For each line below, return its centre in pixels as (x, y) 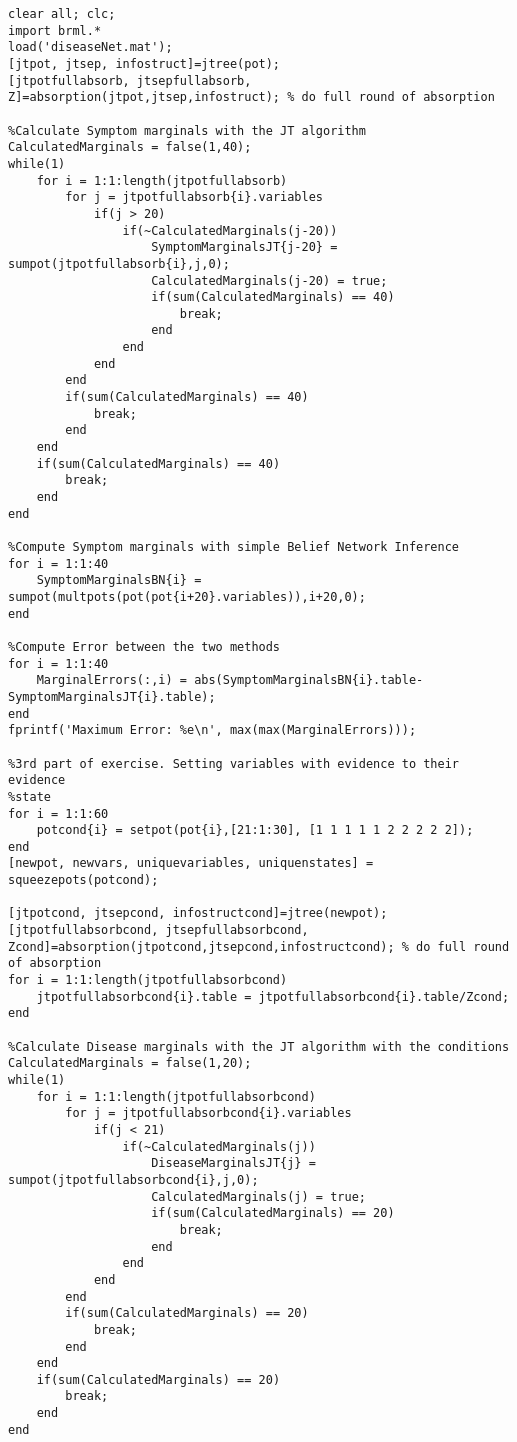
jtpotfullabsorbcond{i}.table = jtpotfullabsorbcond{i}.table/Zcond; (273, 996)
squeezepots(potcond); (83, 880)
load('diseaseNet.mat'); (90, 47)
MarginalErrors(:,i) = (111, 680)
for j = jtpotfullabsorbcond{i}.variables (208, 1113)
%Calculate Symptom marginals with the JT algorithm (187, 130)
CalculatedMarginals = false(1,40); (130, 147)
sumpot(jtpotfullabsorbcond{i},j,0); (133, 1179)
